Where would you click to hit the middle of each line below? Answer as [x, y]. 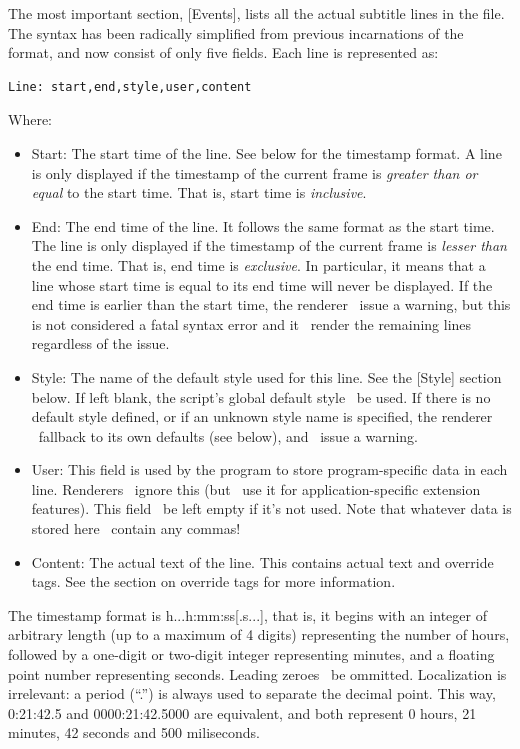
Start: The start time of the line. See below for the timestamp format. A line [266, 152]
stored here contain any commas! [136, 528]
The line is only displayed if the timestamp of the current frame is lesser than [269, 245]
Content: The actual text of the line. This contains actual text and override [262, 561]
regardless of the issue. [100, 343]
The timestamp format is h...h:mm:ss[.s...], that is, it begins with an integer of [247, 614]
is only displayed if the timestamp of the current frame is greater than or [254, 172]
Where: [30, 119]
